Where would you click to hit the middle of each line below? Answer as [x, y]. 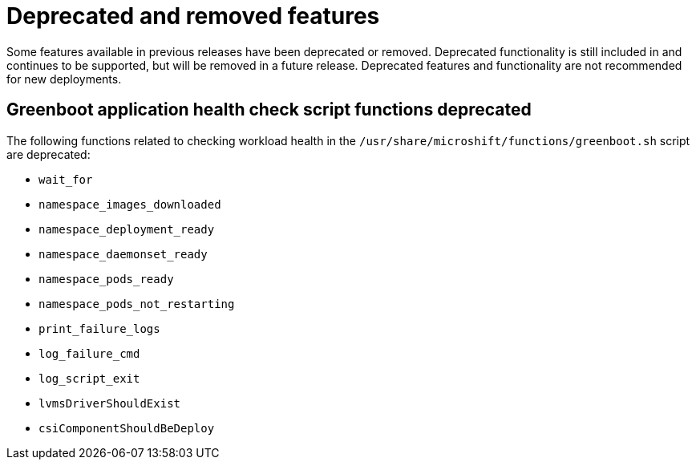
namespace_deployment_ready [127, 229]
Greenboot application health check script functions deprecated [269, 110]
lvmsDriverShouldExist [110, 403]
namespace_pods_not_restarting [137, 304]
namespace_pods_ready [106, 279]
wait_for [66, 179]
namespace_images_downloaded [130, 204]
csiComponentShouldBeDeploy [127, 428]
